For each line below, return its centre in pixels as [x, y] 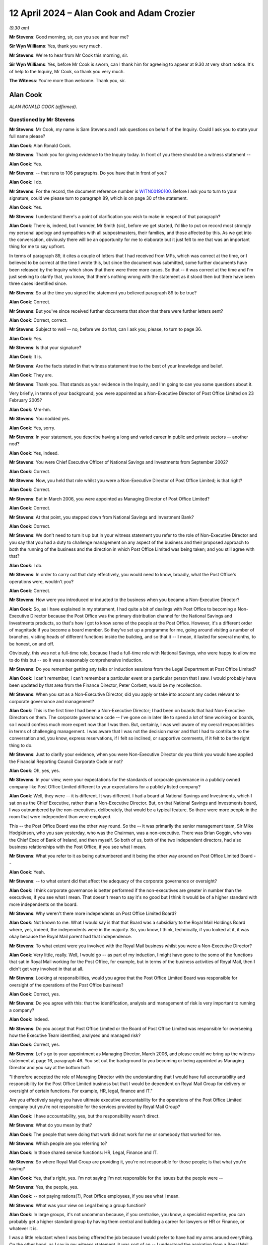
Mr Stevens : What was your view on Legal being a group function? [77, 1205]
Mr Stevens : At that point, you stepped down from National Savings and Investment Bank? [101, 517]
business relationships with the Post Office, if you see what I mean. [78, 847]
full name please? [27, 136]
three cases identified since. [38, 283]
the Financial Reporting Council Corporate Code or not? [66, 761]
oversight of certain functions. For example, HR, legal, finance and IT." [81, 1091]
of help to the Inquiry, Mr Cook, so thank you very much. [67, 71]
